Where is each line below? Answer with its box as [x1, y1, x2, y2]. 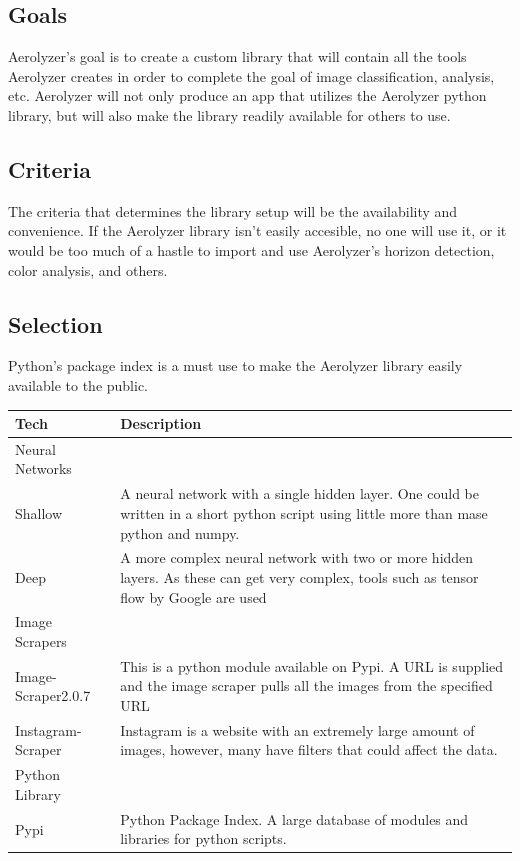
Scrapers [15, 630, 67, 651]
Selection [8, 308, 103, 339]
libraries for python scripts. [120, 828, 287, 849]
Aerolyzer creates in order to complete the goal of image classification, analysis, [8, 65, 495, 86]
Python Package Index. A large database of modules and [120, 808, 469, 829]
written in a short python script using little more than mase [120, 502, 488, 523]
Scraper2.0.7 [15, 685, 91, 706]
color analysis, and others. [8, 259, 168, 280]
